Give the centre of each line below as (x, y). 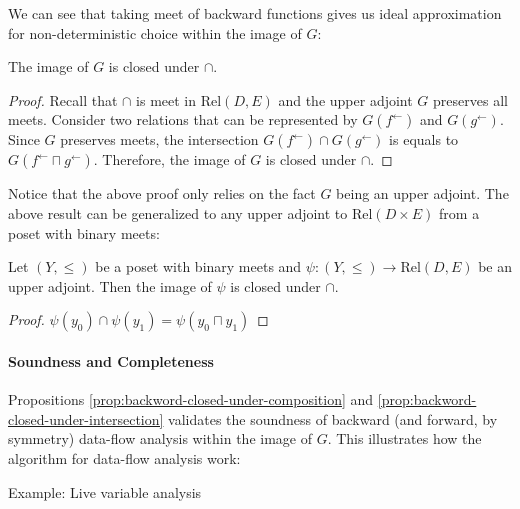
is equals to (424, 139)
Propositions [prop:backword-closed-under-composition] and (191, 399)
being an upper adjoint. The (422, 193)
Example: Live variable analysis (105, 491)
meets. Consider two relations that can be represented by (183, 119)
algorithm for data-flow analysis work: (124, 457)
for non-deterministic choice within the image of (155, 32)
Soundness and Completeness (111, 360)
